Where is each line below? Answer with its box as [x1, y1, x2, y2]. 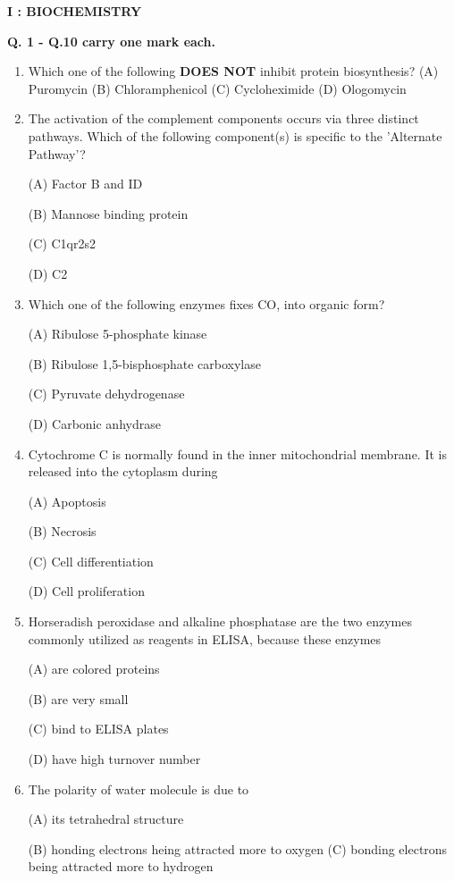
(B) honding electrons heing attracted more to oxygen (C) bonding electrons [28, 839, 448, 858]
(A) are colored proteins [28, 659, 160, 678]
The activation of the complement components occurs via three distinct [28, 109, 419, 128]
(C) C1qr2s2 [28, 234, 96, 253]
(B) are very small [28, 689, 129, 708]
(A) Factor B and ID [28, 174, 143, 193]
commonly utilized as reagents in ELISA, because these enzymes [28, 629, 382, 648]
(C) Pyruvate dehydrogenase [28, 384, 185, 403]
